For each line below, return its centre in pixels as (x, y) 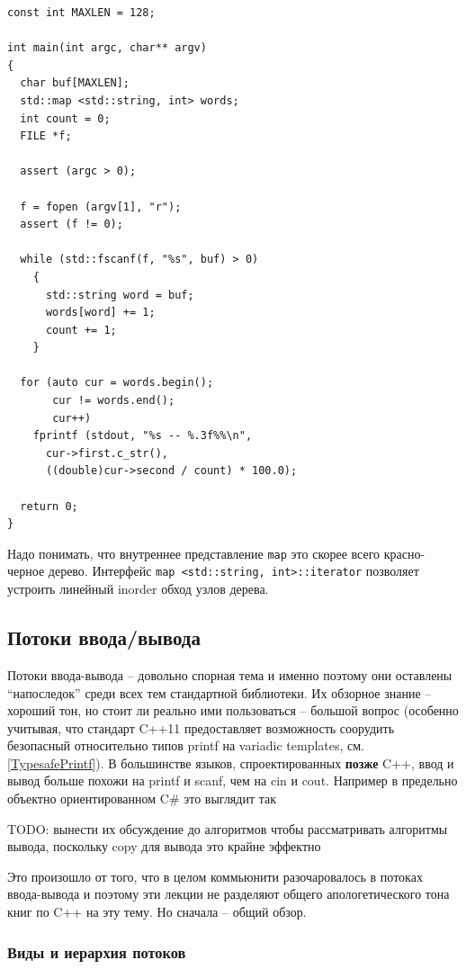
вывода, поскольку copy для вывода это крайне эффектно (164, 846)
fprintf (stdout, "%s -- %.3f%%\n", (143, 436)
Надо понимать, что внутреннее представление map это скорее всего (194, 553)
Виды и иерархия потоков (97, 951)
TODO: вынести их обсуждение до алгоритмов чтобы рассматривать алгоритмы (228, 828)
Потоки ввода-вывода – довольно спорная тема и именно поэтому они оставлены (230, 674)
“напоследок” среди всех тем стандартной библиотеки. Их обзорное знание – (220, 692)
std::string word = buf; (120, 295)
